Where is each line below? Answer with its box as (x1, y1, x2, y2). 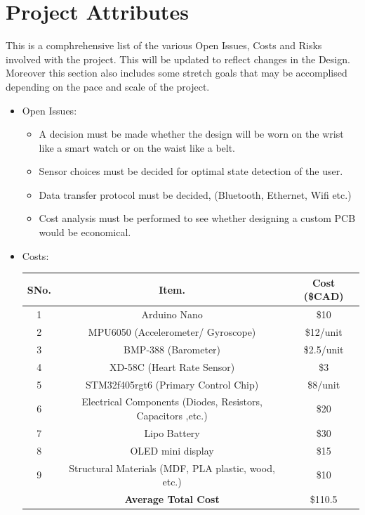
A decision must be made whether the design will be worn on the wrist (39, 126, 344, 141)
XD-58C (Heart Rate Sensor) (109, 359, 235, 374)
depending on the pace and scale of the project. (6, 79, 210, 93)
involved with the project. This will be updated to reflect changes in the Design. (6, 51, 350, 66)
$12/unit (305, 325, 343, 339)
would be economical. (39, 225, 131, 240)
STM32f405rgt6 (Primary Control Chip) (85, 377, 259, 391)
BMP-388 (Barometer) (124, 341, 221, 356)
